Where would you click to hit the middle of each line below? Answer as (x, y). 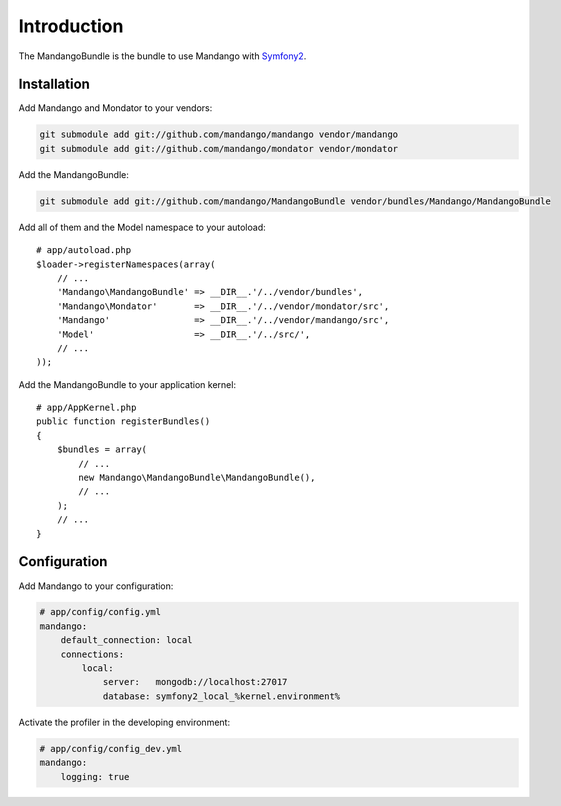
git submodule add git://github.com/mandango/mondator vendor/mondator (219, 148)
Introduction (71, 26)
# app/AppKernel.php (86, 408)
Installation (54, 84)
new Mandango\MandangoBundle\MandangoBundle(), (197, 478)
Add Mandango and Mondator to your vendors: (115, 108)
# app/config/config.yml (100, 612)
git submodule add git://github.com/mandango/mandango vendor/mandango (219, 134)
